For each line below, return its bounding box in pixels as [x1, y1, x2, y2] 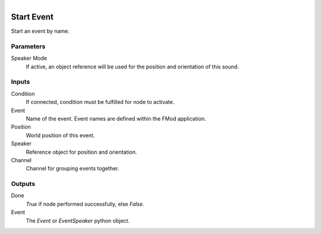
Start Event [11, 12, 53, 22]
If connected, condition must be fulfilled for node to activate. [26, 99, 175, 106]
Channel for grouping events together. [26, 165, 119, 172]
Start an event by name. [11, 27, 70, 35]
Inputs [11, 78, 30, 86]
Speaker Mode [11, 55, 48, 62]
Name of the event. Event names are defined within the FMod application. [26, 115, 206, 122]
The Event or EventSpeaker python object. [26, 217, 130, 224]
